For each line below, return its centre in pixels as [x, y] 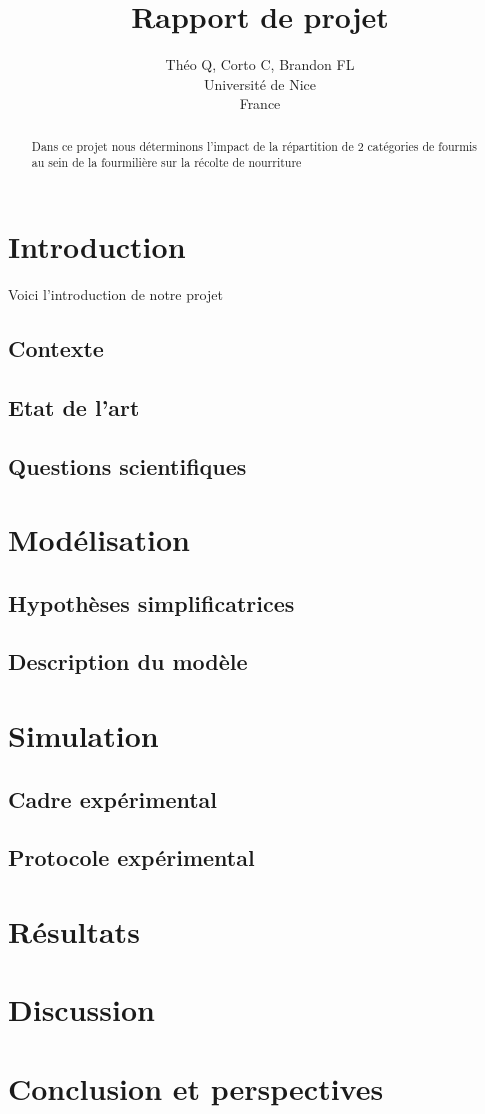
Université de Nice [260, 83]
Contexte [56, 347]
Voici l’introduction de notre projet [115, 293]
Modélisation [99, 539]
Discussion [81, 1009]
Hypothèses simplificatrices [151, 602]
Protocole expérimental [131, 857]
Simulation [83, 735]
